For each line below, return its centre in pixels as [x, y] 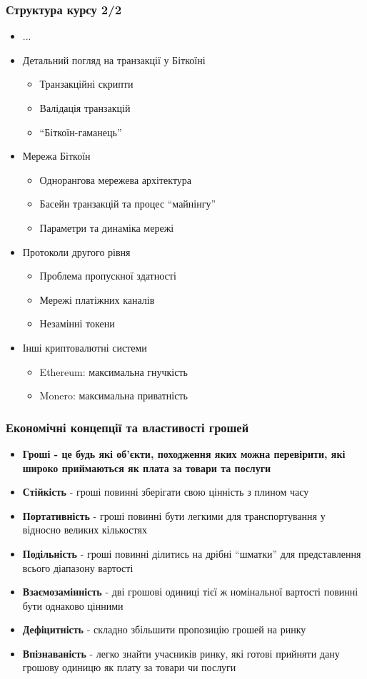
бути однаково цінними [73, 605]
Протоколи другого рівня [76, 251]
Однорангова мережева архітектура [116, 179]
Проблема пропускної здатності [108, 276]
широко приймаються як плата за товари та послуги [147, 468]
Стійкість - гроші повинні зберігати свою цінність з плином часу [166, 492]
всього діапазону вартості [78, 567]
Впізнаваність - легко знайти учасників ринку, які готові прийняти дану [181, 653]
